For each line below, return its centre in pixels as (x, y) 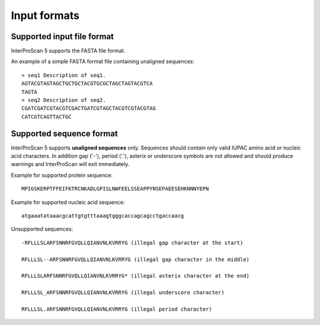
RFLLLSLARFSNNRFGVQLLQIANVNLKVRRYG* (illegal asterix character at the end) (136, 276)
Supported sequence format (64, 133)
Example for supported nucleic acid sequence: (68, 202)
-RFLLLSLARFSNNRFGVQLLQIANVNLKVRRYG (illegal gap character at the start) (132, 243)
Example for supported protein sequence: (62, 175)
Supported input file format (63, 36)
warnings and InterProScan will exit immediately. (70, 164)
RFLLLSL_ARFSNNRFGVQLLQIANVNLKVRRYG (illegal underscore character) (123, 293)
